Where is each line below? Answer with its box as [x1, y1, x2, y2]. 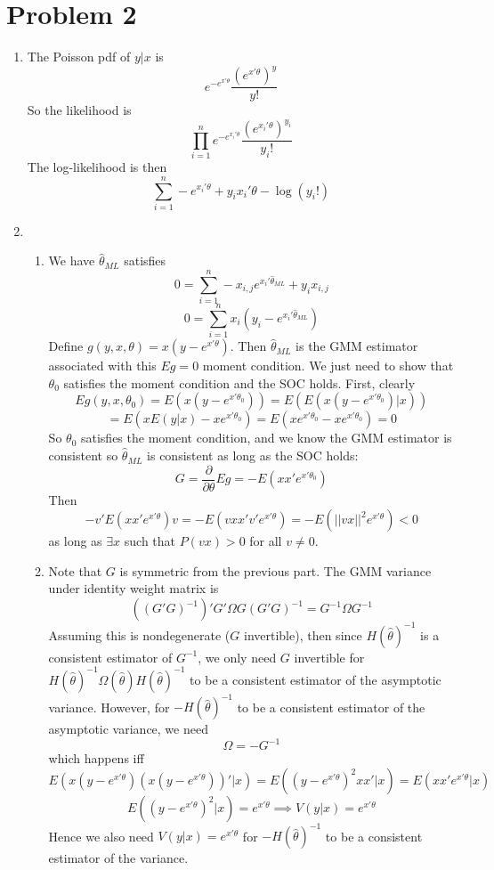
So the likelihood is [27, 101, 132, 119]
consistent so [48, 446, 118, 465]
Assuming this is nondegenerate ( [48, 625, 231, 644]
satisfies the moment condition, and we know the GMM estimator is [80, 428, 452, 447]
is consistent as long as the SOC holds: [147, 446, 359, 465]
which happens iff [48, 749, 144, 768]
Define [48, 337, 84, 355]
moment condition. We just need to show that [202, 356, 454, 375]
